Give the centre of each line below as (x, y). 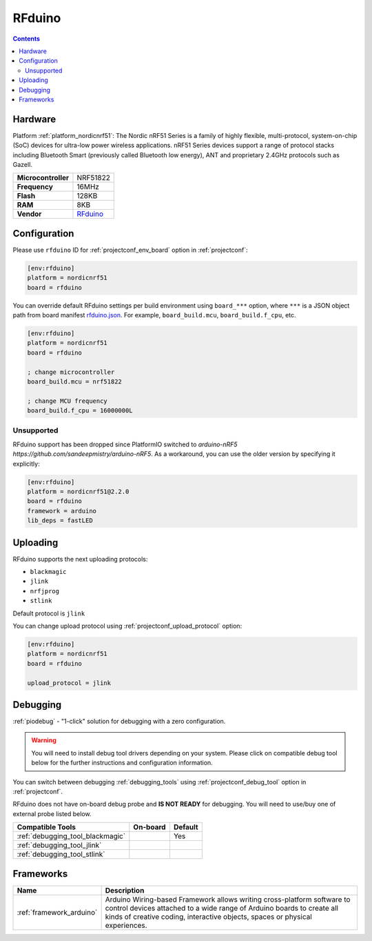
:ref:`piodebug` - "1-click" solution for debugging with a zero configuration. (119, 722)
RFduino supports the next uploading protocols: (80, 559)
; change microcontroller (71, 372)
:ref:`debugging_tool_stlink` (61, 854)
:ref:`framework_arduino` (57, 912)
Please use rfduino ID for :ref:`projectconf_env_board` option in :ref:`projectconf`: (130, 250)
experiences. (126, 925)
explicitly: (27, 464)
